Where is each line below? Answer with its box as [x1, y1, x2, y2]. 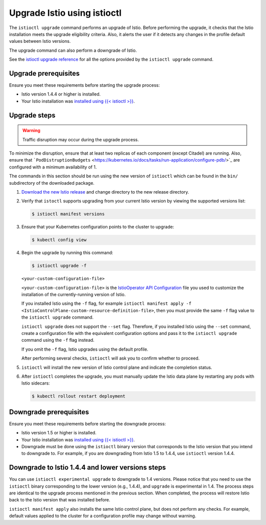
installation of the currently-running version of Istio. [21, 292, 126, 297]
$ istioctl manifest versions [32, 211, 105, 217]
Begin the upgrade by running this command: [21, 250, 113, 256]
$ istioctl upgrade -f [32, 263, 87, 268]
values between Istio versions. [9, 38, 71, 44]
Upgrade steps [9, 111, 56, 119]
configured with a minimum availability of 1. [9, 164, 97, 170]
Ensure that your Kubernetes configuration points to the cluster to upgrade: [21, 224, 174, 230]
